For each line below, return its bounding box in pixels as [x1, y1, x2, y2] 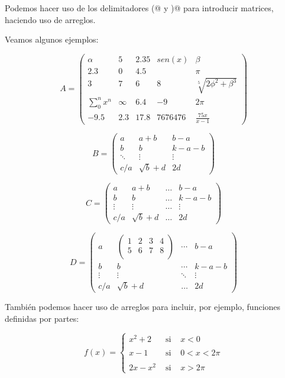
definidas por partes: [5, 312, 79, 324]
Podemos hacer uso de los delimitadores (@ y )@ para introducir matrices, [5, 2, 274, 14]
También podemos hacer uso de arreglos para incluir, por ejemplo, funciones [5, 301, 281, 313]
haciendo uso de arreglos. [5, 13, 96, 25]
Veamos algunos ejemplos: [5, 33, 99, 46]
